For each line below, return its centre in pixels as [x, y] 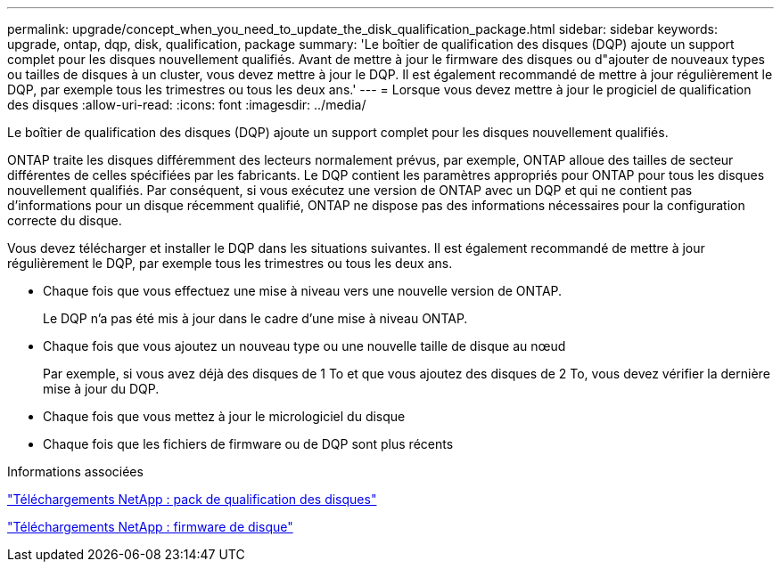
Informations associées [75, 471]
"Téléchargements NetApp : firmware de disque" [150, 527]
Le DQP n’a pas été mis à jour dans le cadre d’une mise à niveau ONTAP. [255, 318]
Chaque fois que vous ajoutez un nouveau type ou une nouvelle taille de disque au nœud [304, 346]
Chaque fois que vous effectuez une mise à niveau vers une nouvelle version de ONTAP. [303, 291]
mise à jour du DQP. [101, 389]
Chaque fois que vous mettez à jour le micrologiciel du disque [224, 416]
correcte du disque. [65, 220]
